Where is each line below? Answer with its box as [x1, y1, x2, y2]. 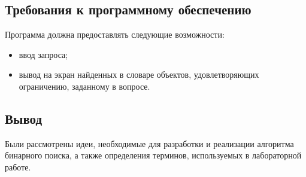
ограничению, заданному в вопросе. [19, 80, 150, 92]
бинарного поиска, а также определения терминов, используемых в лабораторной [5, 149, 302, 161]
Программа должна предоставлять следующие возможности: [5, 28, 225, 41]
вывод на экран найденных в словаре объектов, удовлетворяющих [19, 68, 259, 81]
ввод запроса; [19, 48, 68, 60]
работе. [5, 160, 31, 173]
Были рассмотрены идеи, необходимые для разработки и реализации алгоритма [5, 137, 294, 149]
